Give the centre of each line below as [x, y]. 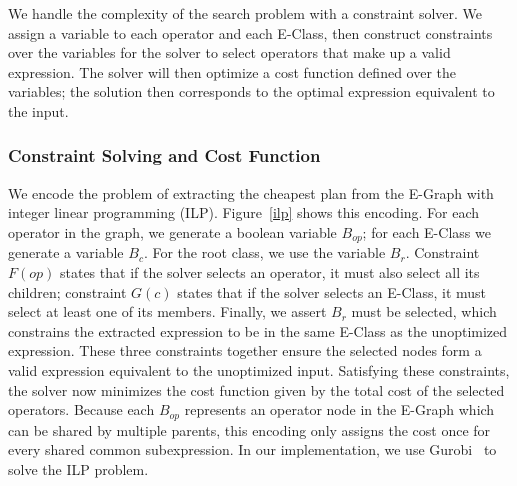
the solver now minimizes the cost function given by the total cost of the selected [256, 389]
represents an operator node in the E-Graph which [339, 409]
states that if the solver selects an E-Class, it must [332, 291]
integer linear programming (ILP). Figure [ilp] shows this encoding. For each [244, 212]
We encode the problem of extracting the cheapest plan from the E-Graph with [251, 192]
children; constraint [67, 291]
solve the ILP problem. [78, 468]
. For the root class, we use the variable [264, 252]
